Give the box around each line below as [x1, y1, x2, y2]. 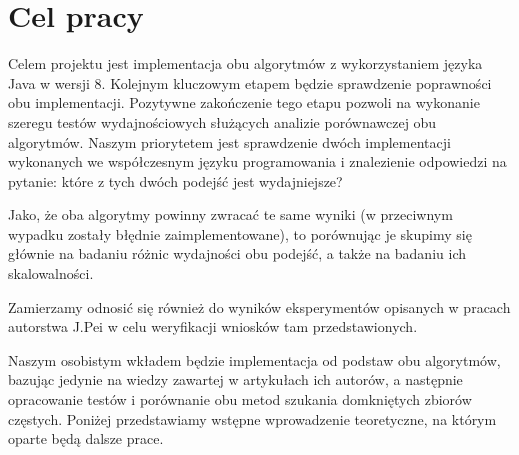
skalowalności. [8, 263, 94, 284]
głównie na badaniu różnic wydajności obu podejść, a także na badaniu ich [8, 243, 466, 264]
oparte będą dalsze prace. [8, 428, 164, 449]
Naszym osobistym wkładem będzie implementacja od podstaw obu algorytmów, [8, 349, 501, 370]
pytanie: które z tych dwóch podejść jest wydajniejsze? [8, 170, 343, 191]
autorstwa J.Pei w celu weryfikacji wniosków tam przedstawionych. [8, 316, 418, 337]
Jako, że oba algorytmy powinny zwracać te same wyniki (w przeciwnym [8, 204, 453, 225]
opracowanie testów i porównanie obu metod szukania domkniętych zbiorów [8, 389, 472, 410]
